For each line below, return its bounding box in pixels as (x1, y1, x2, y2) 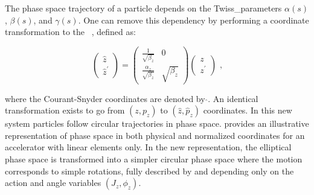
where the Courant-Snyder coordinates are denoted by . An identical (5, 92, 258, 104)
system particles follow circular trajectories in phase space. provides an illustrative (5, 117, 309, 130)
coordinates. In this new (203, 104, 292, 117)
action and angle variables (5, 176, 101, 189)
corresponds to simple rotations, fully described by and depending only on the (5, 164, 294, 177)
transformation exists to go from (5, 104, 125, 117)
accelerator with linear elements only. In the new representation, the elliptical (5, 141, 292, 153)
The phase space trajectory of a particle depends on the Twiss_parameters (5, 2, 282, 14)
